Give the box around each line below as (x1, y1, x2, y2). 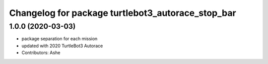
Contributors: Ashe (21, 50, 61, 56)
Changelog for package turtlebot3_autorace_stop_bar (9, 7, 236, 18)
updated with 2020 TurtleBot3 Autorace (21, 43, 103, 49)
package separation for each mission (21, 36, 98, 42)
